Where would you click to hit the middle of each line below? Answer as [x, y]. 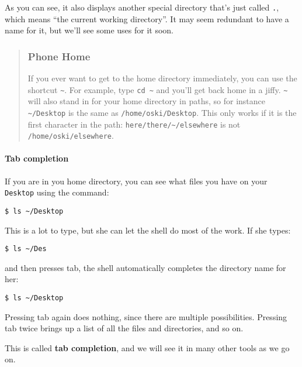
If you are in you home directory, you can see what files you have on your [136, 181]
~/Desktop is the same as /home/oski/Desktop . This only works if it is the [162, 112]
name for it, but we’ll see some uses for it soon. [89, 30]
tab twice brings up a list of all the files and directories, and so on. [124, 328]
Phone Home [59, 56]
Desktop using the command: [57, 192]
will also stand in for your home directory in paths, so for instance [147, 101]
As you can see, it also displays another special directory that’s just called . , [142, 7]
